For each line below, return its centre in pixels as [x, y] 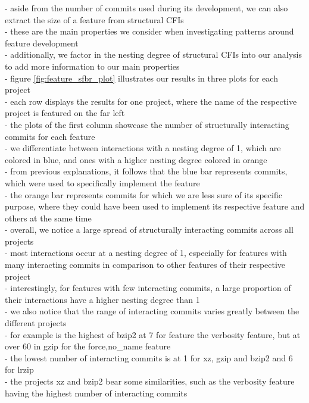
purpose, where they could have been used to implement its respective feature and [155, 206]
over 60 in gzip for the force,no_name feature [88, 346]
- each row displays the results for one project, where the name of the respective [151, 101]
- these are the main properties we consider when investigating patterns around [149, 31]
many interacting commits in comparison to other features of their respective [145, 265]
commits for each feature [50, 136]
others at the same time [48, 218]
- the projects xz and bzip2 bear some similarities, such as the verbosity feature [150, 381]
